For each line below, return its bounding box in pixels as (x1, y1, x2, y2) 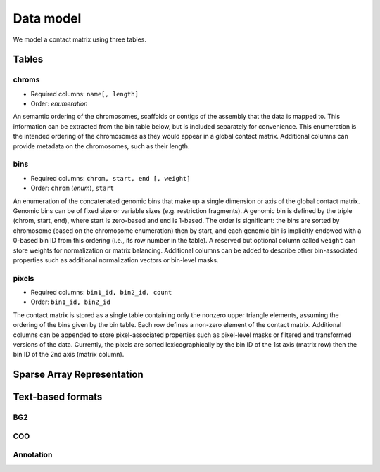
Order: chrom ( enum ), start (30, 184, 115, 193)
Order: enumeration (30, 99, 88, 108)
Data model (13, 11, 82, 26)
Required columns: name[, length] (30, 89, 139, 98)
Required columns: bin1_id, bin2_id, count (30, 288, 172, 297)
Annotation (13, 450, 53, 460)
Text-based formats (13, 391, 103, 403)
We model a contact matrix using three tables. (13, 35, 147, 44)
